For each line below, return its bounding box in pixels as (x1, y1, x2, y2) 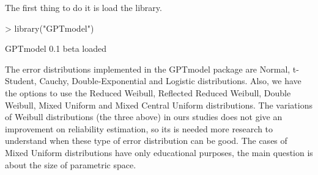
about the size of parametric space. (5, 158, 136, 171)
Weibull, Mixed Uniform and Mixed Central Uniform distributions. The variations (5, 98, 312, 111)
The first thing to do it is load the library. (5, 1, 162, 13)
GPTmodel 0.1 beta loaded (5, 42, 106, 55)
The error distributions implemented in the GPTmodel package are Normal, (5, 62, 290, 75)
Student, (5, 74, 37, 87)
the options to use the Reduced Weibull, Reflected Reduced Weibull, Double (5, 86, 291, 99)
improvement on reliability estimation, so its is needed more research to (5, 122, 273, 135)
